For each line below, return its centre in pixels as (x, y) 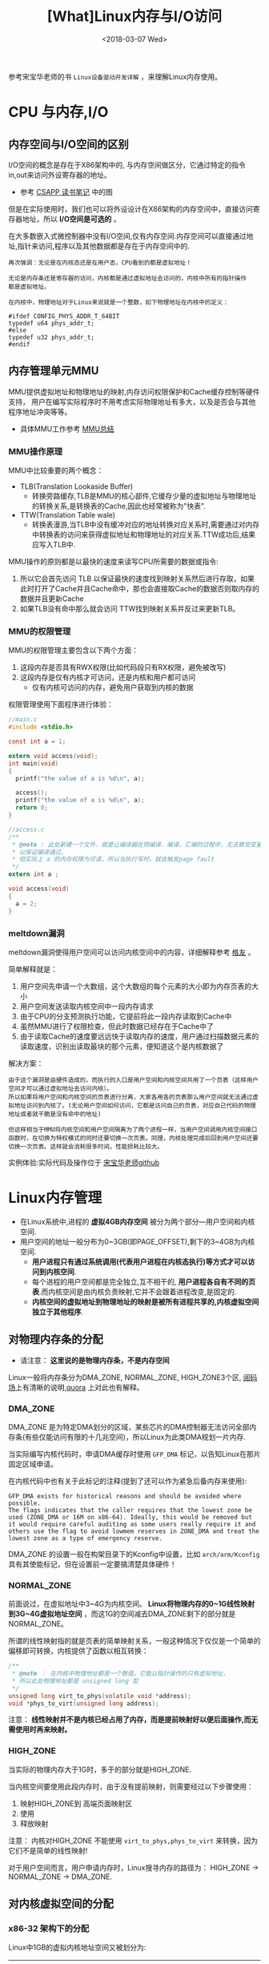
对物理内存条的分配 (56, 1339)
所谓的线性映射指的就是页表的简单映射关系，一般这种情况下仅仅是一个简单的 (134, 1641)
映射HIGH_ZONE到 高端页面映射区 (76, 1803)
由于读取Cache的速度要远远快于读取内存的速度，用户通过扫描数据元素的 (139, 1036)
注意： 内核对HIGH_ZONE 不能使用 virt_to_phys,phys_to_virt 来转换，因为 (133, 1841)
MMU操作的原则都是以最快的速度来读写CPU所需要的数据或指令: (113, 562)
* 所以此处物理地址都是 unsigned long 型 (75, 1681)
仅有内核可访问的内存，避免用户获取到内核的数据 (112, 688)
